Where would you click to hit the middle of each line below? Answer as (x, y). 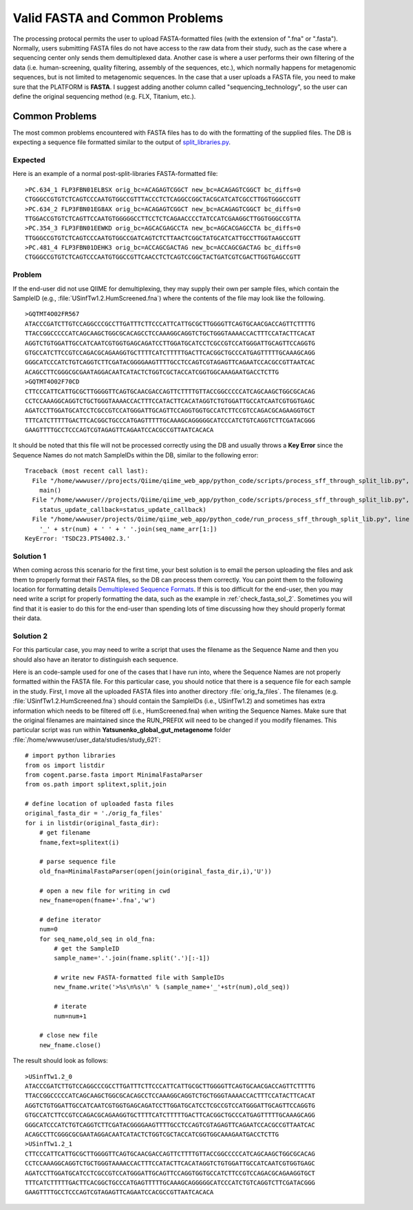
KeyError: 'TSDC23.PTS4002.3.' (78, 538)
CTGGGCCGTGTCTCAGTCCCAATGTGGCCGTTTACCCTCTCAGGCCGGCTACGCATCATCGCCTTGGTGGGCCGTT (163, 199)
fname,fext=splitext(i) (79, 842)
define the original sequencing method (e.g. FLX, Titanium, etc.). (104, 96)
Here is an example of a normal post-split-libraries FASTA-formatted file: (115, 174)
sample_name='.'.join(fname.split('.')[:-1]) (132, 958)
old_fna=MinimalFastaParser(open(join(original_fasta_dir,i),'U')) (155, 871)
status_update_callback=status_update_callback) (123, 509)
